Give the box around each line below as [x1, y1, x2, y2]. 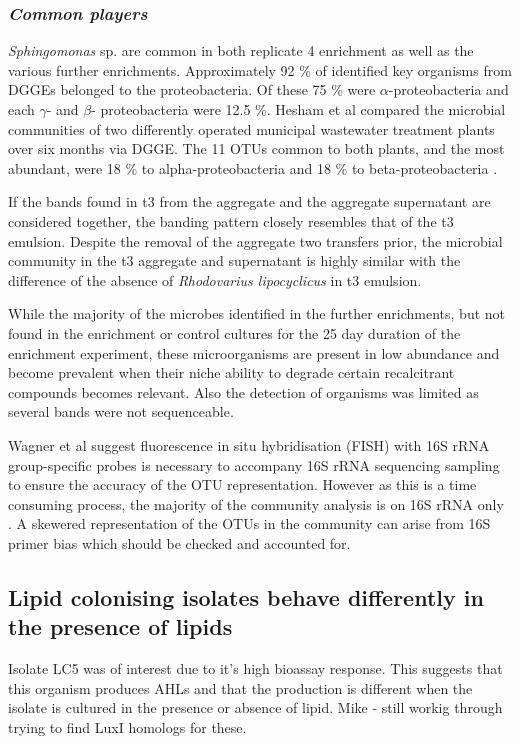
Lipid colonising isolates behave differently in [8, 581, 484, 612]
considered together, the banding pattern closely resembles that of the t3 [8, 210, 454, 231]
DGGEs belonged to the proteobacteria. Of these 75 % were [8, 79, 376, 100]
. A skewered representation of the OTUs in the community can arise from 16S [8, 513, 491, 534]
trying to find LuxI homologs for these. [8, 716, 247, 737]
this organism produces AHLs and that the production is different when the [8, 677, 473, 698]
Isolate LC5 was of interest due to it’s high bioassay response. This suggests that [8, 658, 503, 679]
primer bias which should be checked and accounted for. [8, 532, 351, 553]
